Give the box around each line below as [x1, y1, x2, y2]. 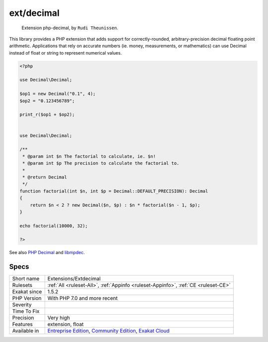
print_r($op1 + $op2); [19, 112, 75, 118]
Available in [12, 328, 39, 335]
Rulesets [12, 282, 32, 289]
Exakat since [12, 288, 42, 295]
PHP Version [12, 295, 42, 302]
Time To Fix [12, 308, 40, 315]
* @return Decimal [22, 174, 67, 180]
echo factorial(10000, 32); [19, 223, 88, 228]
